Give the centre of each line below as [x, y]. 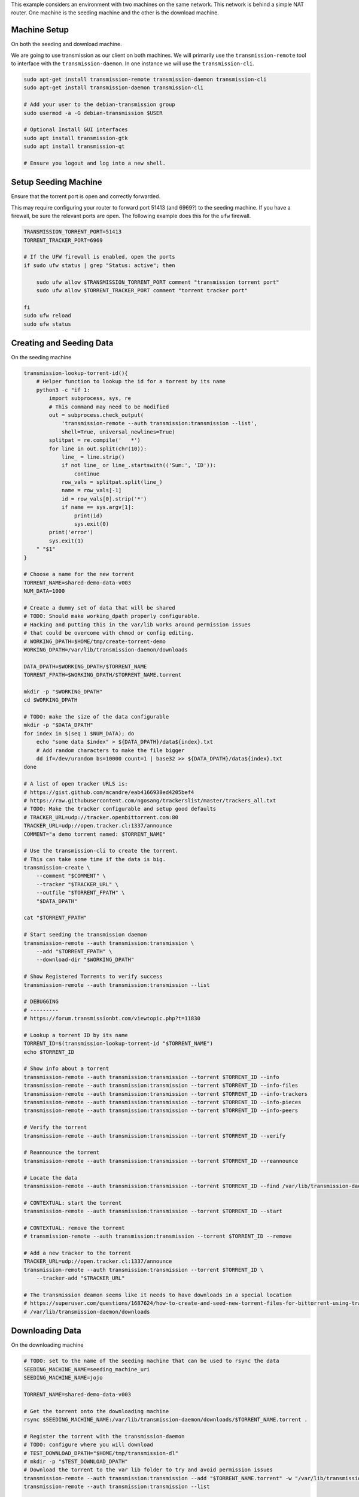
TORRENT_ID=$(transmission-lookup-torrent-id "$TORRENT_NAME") [118, 1044]
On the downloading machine [47, 1345]
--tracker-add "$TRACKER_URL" [80, 1278]
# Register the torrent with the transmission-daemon [104, 1436]
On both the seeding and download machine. [66, 44]
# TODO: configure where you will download [89, 1445]
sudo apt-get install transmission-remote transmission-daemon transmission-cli [145, 80]
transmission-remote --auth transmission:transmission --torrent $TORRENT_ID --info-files [161, 1086]
